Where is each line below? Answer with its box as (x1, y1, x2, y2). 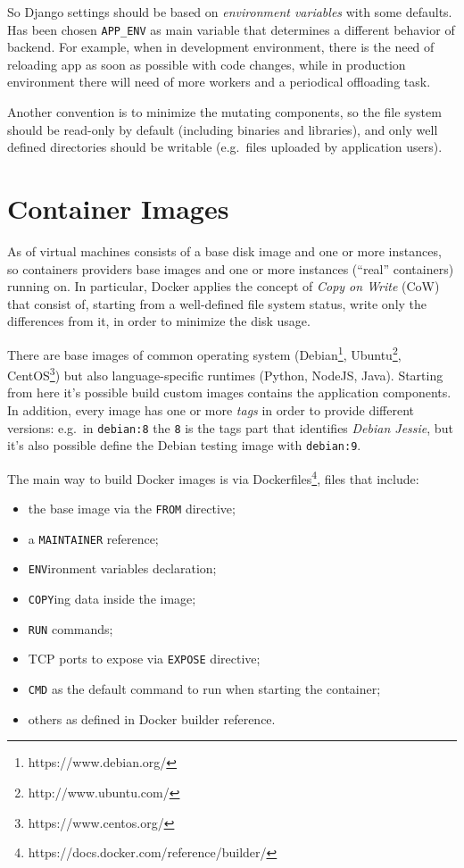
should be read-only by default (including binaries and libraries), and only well (7, 120, 438, 138)
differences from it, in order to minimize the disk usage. (7, 312, 311, 330)
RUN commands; (28, 619, 113, 638)
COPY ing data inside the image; (28, 589, 196, 608)
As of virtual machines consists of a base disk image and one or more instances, (7, 241, 442, 260)
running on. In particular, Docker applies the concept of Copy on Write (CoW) (7, 277, 440, 296)
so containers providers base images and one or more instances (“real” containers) (7, 259, 454, 278)
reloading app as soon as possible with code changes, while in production (7, 54, 406, 73)
